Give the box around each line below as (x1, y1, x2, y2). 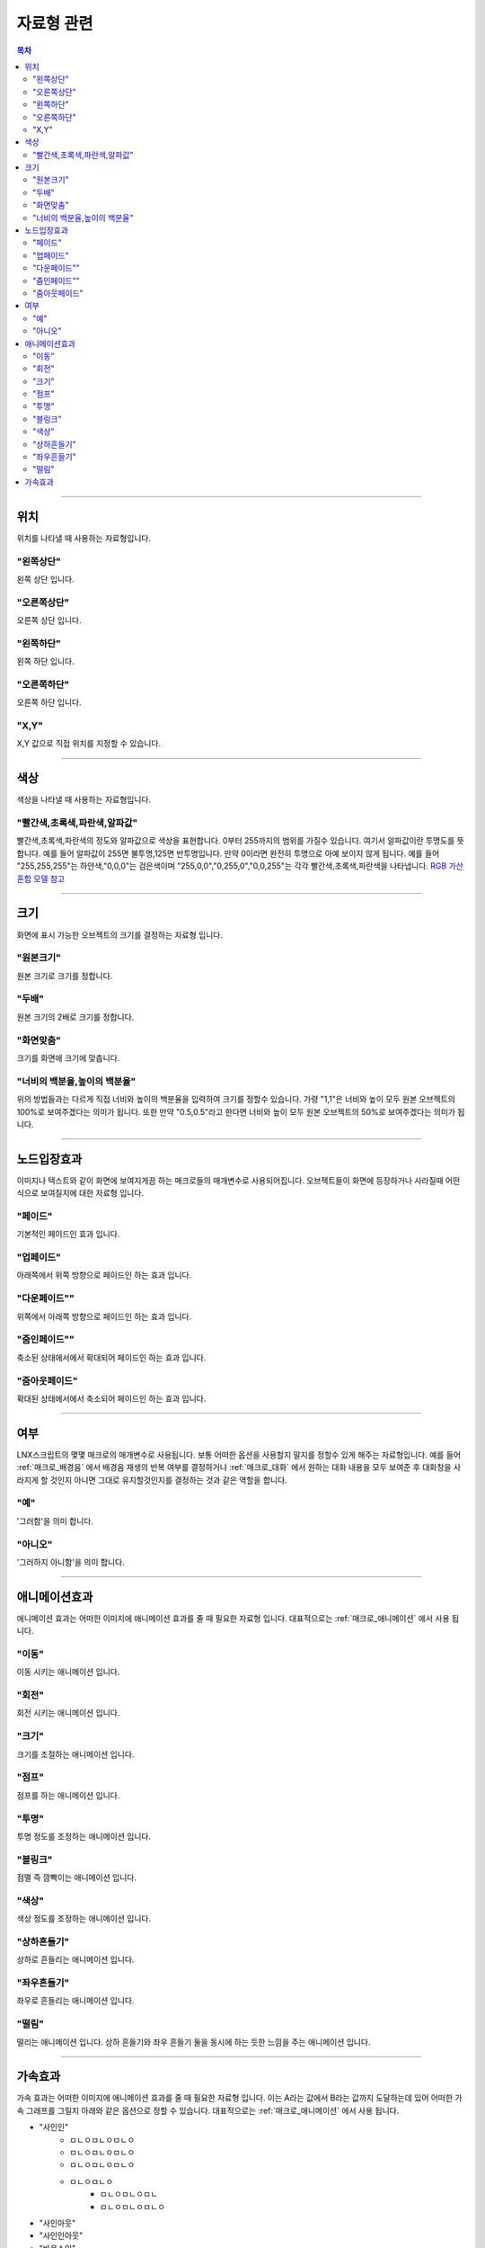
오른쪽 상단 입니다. (16, 615, 82, 626)
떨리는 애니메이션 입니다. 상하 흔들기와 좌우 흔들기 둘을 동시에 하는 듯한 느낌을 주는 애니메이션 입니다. (16, 2037, 371, 2047)
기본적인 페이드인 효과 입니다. (16, 1228, 120, 1240)
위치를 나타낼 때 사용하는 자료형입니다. (16, 532, 152, 543)
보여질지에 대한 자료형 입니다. (40, 1188, 144, 1199)
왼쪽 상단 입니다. (16, 574, 75, 584)
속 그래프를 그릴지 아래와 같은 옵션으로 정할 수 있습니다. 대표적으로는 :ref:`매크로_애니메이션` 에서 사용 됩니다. (16, 2105, 400, 2116)
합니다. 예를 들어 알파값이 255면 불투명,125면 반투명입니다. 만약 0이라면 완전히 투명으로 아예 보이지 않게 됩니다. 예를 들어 (16, 848, 440, 859)
